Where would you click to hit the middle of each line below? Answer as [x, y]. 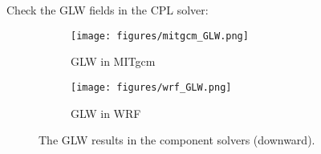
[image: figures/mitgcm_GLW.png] [160, 36]
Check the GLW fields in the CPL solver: [108, 10]
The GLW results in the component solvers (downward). [177, 140]
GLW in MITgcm [113, 61]
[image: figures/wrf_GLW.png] [151, 87]
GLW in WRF [106, 113]
